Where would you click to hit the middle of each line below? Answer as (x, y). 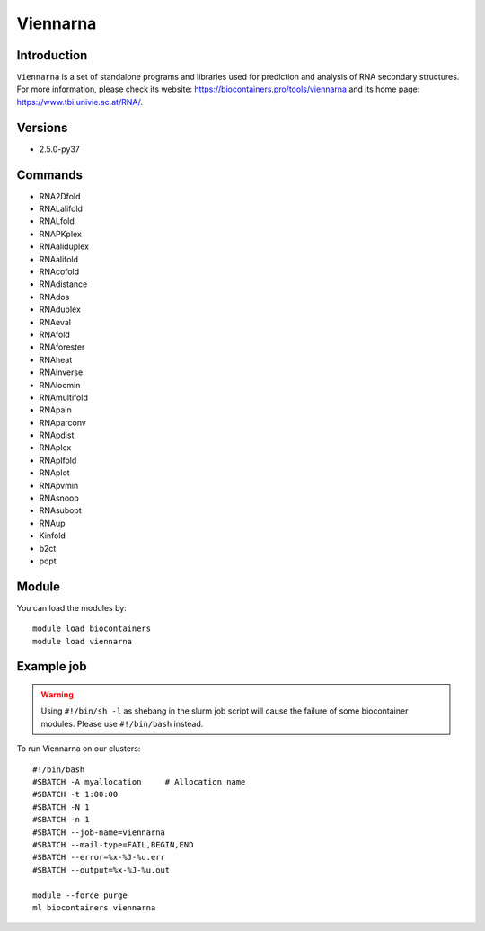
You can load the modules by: (72, 607)
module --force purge (80, 895)
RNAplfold (58, 460)
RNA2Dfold (60, 196)
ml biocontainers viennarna (94, 907)
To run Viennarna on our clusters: (79, 749)
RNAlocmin (60, 385)
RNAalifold (58, 259)
